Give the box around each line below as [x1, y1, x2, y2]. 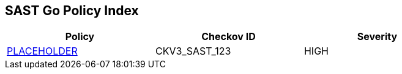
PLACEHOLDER [7, 45, 78, 58]
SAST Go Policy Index [5, 3, 139, 18]
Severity [357, 30, 398, 43]
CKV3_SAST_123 [155, 45, 231, 58]
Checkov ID [201, 30, 256, 43]
